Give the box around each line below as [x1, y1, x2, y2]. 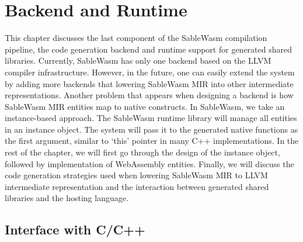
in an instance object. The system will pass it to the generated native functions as [5, 123, 298, 135]
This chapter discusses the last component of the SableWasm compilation [5, 32, 267, 44]
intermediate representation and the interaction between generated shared [5, 180, 269, 192]
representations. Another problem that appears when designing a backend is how [5, 89, 294, 101]
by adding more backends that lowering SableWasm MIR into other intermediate [5, 77, 294, 89]
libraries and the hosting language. [5, 192, 128, 204]
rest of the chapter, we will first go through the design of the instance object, [5, 146, 280, 158]
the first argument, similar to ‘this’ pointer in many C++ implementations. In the [5, 134, 299, 147]
